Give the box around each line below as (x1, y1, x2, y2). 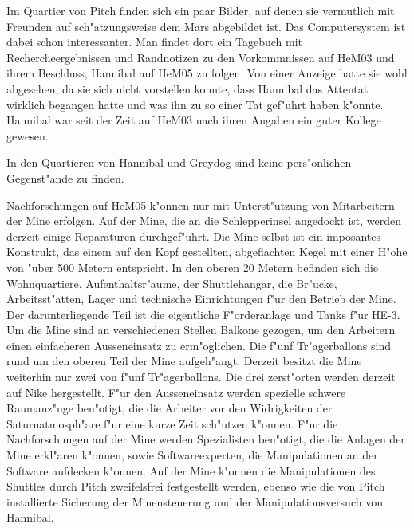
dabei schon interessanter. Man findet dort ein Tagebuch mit (6, 33, 302, 50)
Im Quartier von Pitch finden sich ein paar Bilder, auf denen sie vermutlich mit (6, 2, 395, 18)
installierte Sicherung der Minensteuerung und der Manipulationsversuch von (6, 493, 383, 510)
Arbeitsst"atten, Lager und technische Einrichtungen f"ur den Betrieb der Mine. (6, 290, 396, 307)
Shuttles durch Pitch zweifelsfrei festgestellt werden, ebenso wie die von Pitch (6, 478, 385, 495)
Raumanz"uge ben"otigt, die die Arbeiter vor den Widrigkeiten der (6, 400, 333, 416)
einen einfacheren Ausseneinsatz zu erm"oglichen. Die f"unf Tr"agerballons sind (6, 337, 391, 353)
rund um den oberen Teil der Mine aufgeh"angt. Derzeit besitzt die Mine (6, 353, 362, 369)
